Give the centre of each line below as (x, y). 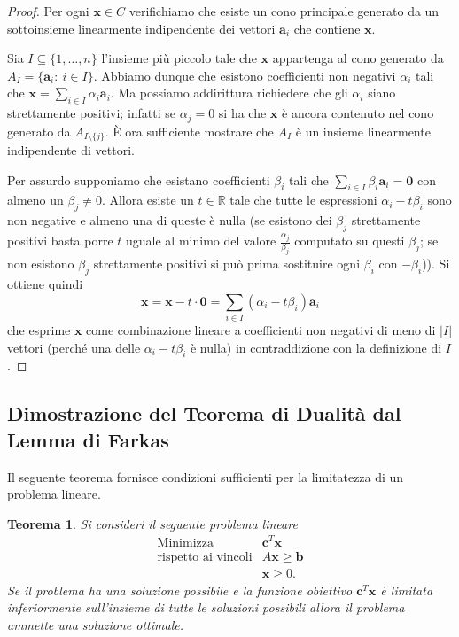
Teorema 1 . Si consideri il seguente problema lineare (152, 523)
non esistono (41, 264)
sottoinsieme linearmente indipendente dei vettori (141, 28)
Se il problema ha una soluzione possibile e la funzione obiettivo (180, 590)
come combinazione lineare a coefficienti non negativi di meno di (261, 330)
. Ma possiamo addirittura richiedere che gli (229, 93)
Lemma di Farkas (88, 439)
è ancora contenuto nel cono (358, 113)
